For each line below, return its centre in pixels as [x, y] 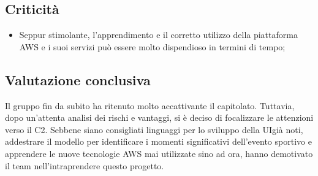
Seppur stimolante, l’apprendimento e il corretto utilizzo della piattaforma [158, 35]
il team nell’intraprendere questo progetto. [85, 165]
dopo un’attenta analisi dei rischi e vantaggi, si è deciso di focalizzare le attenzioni [159, 117]
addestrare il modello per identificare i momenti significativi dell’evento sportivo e [158, 141]
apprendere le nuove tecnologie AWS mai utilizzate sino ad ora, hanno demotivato [159, 153]
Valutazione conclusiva [78, 79]
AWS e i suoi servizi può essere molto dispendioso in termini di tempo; [152, 46]
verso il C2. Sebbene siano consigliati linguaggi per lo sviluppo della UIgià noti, [154, 129]
